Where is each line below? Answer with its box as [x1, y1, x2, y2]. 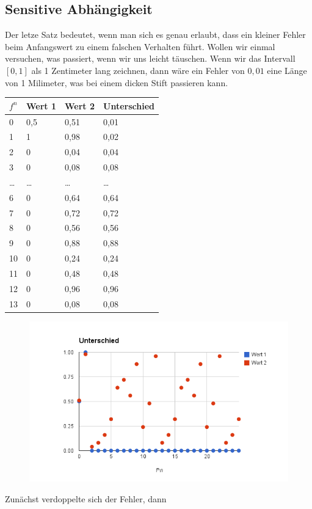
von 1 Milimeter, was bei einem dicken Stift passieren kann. [5, 76, 228, 89]
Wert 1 [26, 99, 56, 112]
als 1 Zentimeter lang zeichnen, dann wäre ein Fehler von [31, 64, 245, 76]
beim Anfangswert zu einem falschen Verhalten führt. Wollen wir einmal [5, 40, 275, 53]
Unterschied [103, 99, 154, 112]
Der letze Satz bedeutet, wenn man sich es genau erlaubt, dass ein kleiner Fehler [5, 28, 306, 41]
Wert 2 [65, 99, 95, 112]
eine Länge [267, 64, 307, 76]
